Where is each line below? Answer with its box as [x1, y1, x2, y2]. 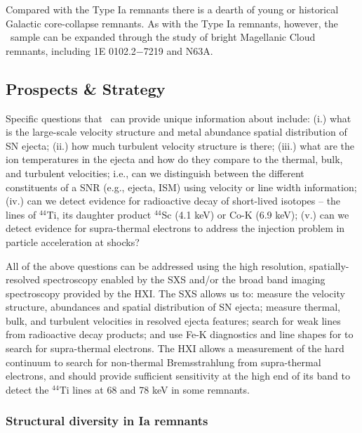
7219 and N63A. [143, 43, 213, 58]
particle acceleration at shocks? [6, 234, 140, 249]
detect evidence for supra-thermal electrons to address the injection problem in [6, 221, 345, 235]
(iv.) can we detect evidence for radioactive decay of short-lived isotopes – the [6, 193, 341, 208]
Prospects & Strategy [6, 77, 166, 99]
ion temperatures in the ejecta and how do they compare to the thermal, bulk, [6, 152, 343, 167]
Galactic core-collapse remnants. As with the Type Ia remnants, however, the [6, 15, 338, 30]
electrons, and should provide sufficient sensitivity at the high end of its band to [6, 368, 350, 383]
